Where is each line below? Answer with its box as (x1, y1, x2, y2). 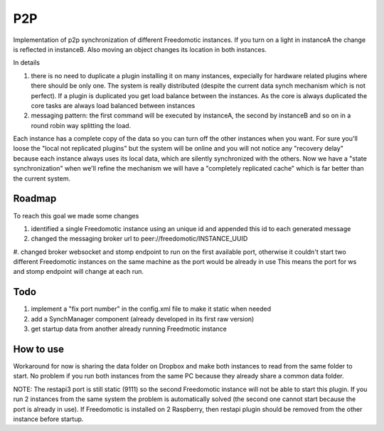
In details (13, 58, 41, 67)
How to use (13, 343, 64, 355)
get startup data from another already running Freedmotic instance (31, 324, 227, 334)
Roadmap (13, 193, 57, 205)
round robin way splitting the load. (31, 121, 132, 129)
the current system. (13, 174, 71, 183)
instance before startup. (13, 415, 84, 423)
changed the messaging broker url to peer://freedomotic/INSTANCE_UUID (31, 235, 248, 243)
